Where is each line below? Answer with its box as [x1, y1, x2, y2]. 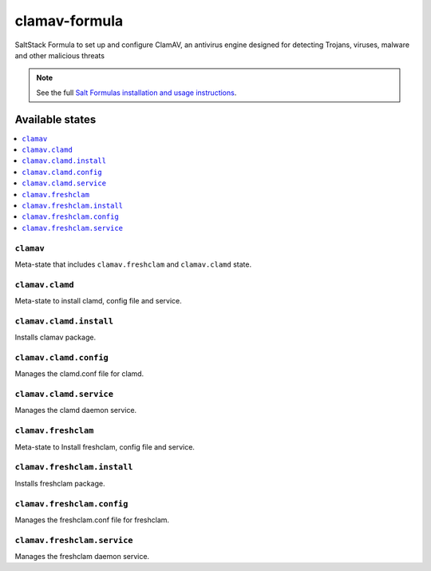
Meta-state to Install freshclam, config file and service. [14, 442, 196, 451]
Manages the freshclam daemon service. [14, 552, 150, 561]
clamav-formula [14, 12, 124, 30]
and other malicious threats [14, 50, 105, 60]
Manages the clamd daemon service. [14, 406, 137, 415]
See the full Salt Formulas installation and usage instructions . [36, 88, 237, 97]
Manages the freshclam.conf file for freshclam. [14, 515, 170, 525]
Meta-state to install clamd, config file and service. [14, 296, 183, 306]
